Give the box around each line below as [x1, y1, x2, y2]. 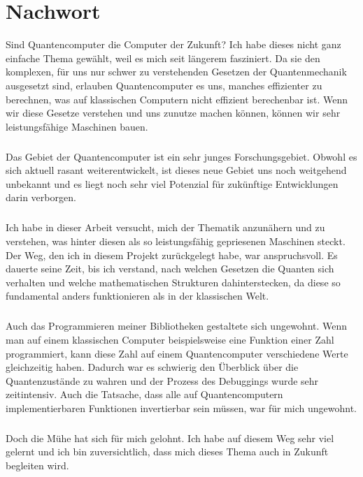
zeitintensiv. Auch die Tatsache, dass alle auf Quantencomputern [6, 387, 283, 402]
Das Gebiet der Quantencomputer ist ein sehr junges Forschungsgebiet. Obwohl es [6, 149, 357, 163]
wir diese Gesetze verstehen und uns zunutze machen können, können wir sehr [6, 105, 341, 120]
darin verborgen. [6, 190, 76, 205]
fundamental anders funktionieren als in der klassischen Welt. [6, 288, 269, 303]
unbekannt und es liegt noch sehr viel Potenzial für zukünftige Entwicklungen [6, 176, 339, 191]
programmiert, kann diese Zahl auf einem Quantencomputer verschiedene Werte [6, 346, 348, 360]
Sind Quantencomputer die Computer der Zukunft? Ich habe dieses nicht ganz [6, 37, 341, 52]
